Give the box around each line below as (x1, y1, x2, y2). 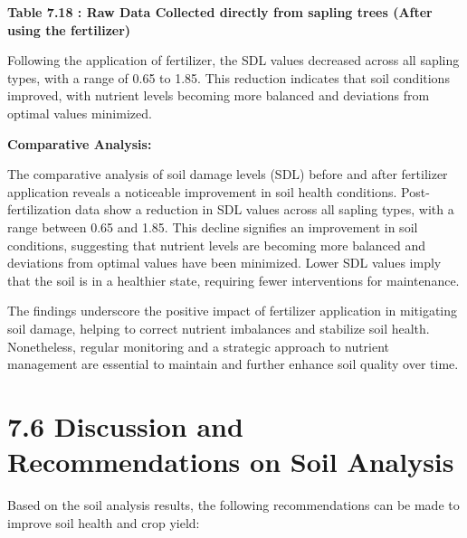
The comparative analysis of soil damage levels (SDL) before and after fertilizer (7, 165, 448, 184)
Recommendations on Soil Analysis (7, 443, 454, 480)
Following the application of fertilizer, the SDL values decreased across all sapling (7, 51, 460, 70)
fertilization (7, 200, 71, 219)
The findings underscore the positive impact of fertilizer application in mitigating (7, 301, 458, 320)
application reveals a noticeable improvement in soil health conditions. (7, 182, 397, 201)
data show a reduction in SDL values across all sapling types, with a (75, 200, 454, 219)
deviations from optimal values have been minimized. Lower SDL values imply (7, 253, 442, 272)
